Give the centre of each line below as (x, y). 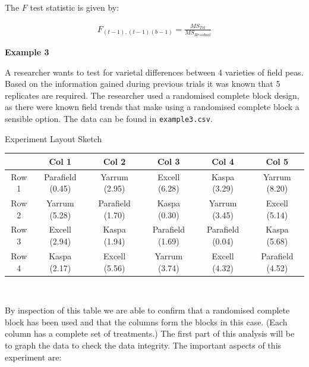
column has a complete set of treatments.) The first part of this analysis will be (150, 333)
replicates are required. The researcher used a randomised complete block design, (152, 95)
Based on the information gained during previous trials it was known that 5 (143, 84)
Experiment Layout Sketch (53, 138)
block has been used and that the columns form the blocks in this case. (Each (146, 321)
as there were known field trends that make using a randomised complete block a (152, 107)
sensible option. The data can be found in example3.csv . (109, 119)
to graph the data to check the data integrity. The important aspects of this (143, 345)
